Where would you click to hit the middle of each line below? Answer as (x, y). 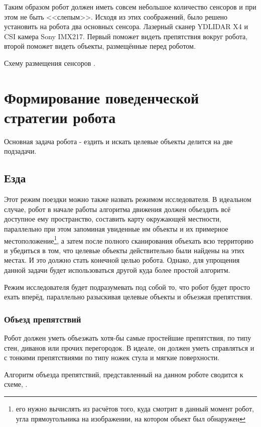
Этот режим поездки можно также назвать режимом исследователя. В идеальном (128, 199)
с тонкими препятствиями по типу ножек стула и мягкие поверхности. (112, 357)
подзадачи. (20, 151)
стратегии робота (60, 117)
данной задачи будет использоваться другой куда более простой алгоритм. (117, 270)
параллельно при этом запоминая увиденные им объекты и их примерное (116, 229)
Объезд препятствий (43, 319)
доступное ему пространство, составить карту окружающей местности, (113, 219)
